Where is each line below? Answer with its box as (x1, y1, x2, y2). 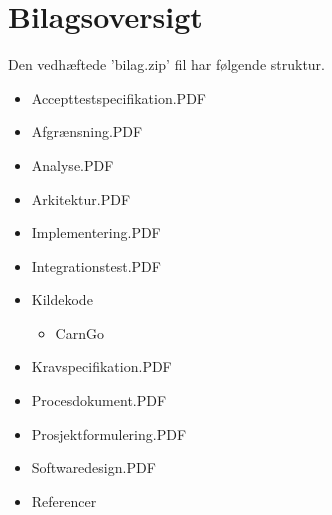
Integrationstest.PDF (31, 255, 161, 276)
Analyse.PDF (31, 154, 114, 175)
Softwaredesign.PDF (31, 457, 156, 478)
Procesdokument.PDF (31, 390, 167, 411)
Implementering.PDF (31, 222, 161, 243)
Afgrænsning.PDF (31, 121, 143, 142)
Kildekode (31, 289, 93, 310)
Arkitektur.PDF (31, 188, 131, 209)
